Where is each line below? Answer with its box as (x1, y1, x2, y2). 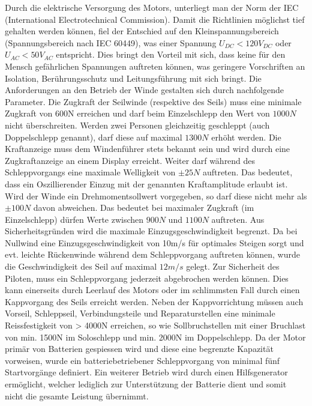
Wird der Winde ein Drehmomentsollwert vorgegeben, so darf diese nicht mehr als (5, 189, 307, 202)
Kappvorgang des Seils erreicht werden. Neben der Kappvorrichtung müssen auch (5, 295, 304, 308)
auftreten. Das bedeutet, (202, 166, 293, 178)
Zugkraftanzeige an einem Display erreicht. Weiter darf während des (5, 154, 256, 166)
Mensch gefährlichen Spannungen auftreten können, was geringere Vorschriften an (5, 59, 305, 72)
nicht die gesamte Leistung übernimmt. (5, 389, 149, 402)
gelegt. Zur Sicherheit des (186, 260, 280, 273)
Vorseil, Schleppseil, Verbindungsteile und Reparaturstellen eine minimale (5, 307, 275, 320)
